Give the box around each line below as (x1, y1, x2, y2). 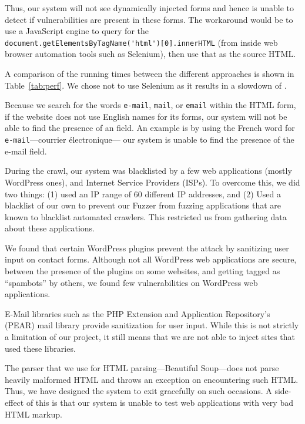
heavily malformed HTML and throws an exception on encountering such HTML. (5, 373, 299, 385)
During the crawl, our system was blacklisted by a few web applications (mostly (5, 164, 292, 177)
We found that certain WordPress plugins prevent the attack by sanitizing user (5, 241, 289, 254)
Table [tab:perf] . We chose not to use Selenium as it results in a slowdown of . (5, 79, 287, 91)
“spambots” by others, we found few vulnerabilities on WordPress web (5, 276, 258, 288)
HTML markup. (5, 408, 62, 420)
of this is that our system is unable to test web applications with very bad (26, 396, 293, 408)
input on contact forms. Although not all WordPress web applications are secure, (5, 253, 297, 265)
